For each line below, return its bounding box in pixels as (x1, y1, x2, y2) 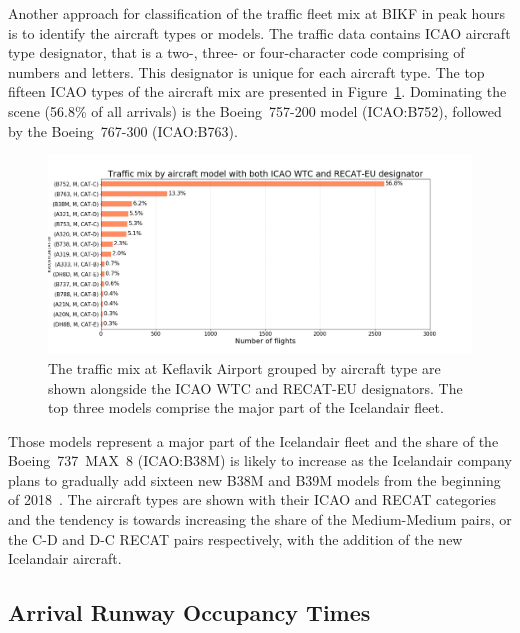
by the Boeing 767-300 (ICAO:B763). (8, 120, 238, 141)
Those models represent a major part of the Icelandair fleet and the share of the (8, 430, 499, 451)
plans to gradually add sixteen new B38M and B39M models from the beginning (8, 469, 501, 490)
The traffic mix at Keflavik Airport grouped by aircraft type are (48, 357, 441, 378)
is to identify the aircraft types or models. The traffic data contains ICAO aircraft (8, 22, 511, 43)
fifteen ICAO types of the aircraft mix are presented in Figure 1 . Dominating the (8, 81, 507, 102)
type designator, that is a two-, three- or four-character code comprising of (8, 42, 465, 63)
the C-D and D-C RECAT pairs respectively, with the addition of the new (8, 528, 463, 549)
